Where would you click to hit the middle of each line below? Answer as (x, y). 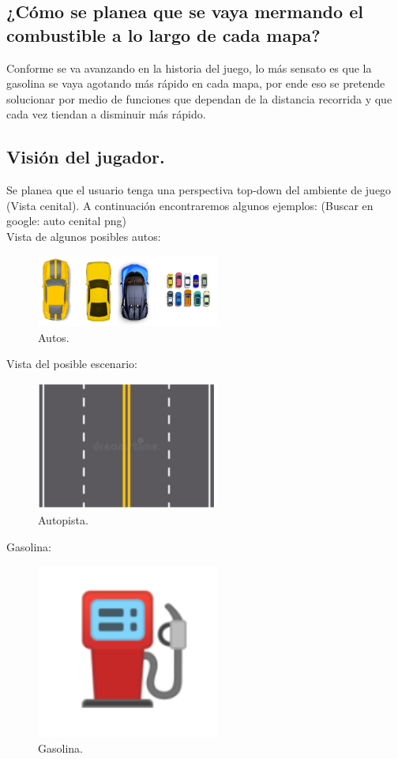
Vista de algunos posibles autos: (84, 236)
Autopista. (63, 520)
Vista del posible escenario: (72, 364)
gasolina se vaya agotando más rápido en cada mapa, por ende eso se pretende (196, 83)
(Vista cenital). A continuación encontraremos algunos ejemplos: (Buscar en (190, 205)
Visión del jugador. (86, 157)
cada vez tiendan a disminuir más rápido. (106, 114)
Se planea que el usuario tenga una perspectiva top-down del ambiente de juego (199, 190)
